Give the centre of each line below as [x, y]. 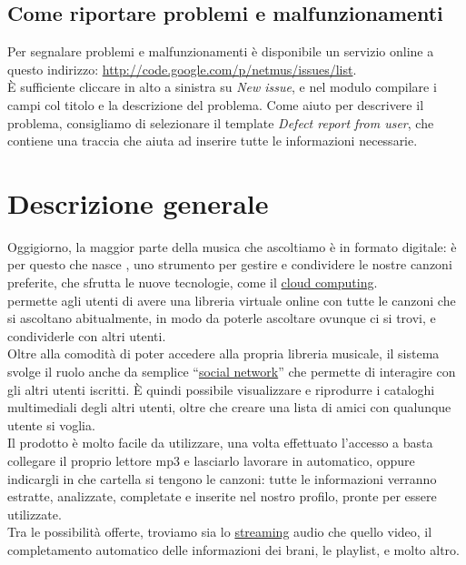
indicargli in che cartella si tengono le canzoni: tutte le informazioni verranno [222, 478]
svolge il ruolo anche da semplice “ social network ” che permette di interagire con [232, 372]
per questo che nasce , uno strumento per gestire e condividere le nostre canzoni [230, 264]
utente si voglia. [51, 424]
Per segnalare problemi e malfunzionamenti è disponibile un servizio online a [221, 51]
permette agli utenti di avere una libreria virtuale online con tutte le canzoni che [232, 300]
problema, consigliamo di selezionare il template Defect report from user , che [221, 122]
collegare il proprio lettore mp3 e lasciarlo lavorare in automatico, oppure [211, 461]
